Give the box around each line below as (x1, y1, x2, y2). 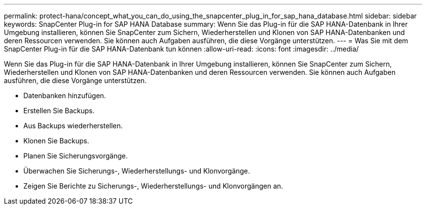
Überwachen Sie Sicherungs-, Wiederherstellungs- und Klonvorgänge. (23, 167, 250, 175)
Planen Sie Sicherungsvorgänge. (23, 152, 128, 160)
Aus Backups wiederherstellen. (23, 122, 123, 130)
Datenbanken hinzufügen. (23, 91, 106, 100)
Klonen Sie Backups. (23, 137, 89, 145)
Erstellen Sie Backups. (23, 106, 95, 115)
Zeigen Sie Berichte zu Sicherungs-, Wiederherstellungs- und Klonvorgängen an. (23, 182, 283, 190)
